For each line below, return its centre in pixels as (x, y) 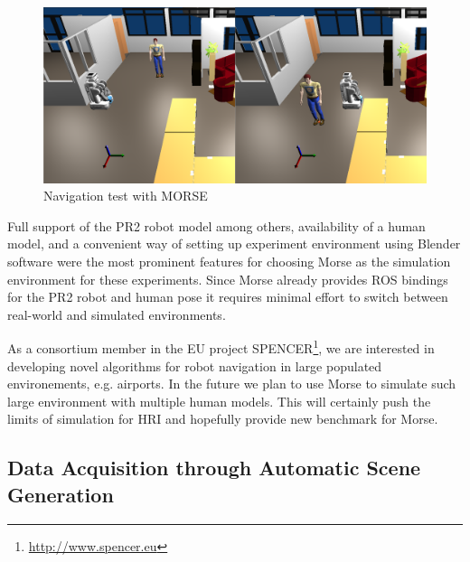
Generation (61, 494)
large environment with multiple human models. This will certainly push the (219, 401)
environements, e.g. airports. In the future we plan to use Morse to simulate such (232, 384)
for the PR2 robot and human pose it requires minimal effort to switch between (228, 297)
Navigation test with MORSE (126, 196)
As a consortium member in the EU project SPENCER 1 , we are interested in (221, 347)
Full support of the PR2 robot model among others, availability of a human (216, 225)
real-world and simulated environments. (117, 314)
